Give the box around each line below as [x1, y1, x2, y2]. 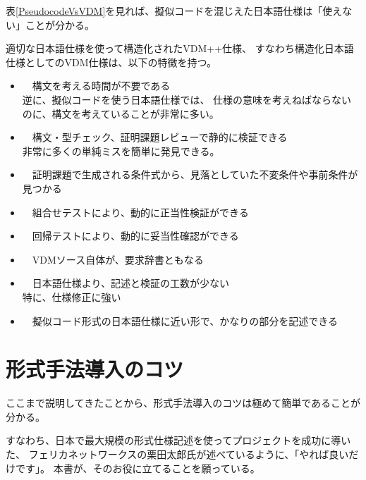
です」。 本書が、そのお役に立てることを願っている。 [15, 460, 260, 475]
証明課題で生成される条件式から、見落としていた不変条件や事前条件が [32, 167, 358, 182]
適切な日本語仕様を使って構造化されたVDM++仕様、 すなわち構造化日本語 [6, 41, 354, 56]
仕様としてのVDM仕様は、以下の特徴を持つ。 [6, 54, 217, 69]
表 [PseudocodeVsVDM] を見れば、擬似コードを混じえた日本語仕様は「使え [6, 4, 343, 18]
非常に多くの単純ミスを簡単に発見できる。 [22, 143, 220, 158]
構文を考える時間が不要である [32, 78, 171, 93]
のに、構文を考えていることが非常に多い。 [22, 106, 219, 121]
